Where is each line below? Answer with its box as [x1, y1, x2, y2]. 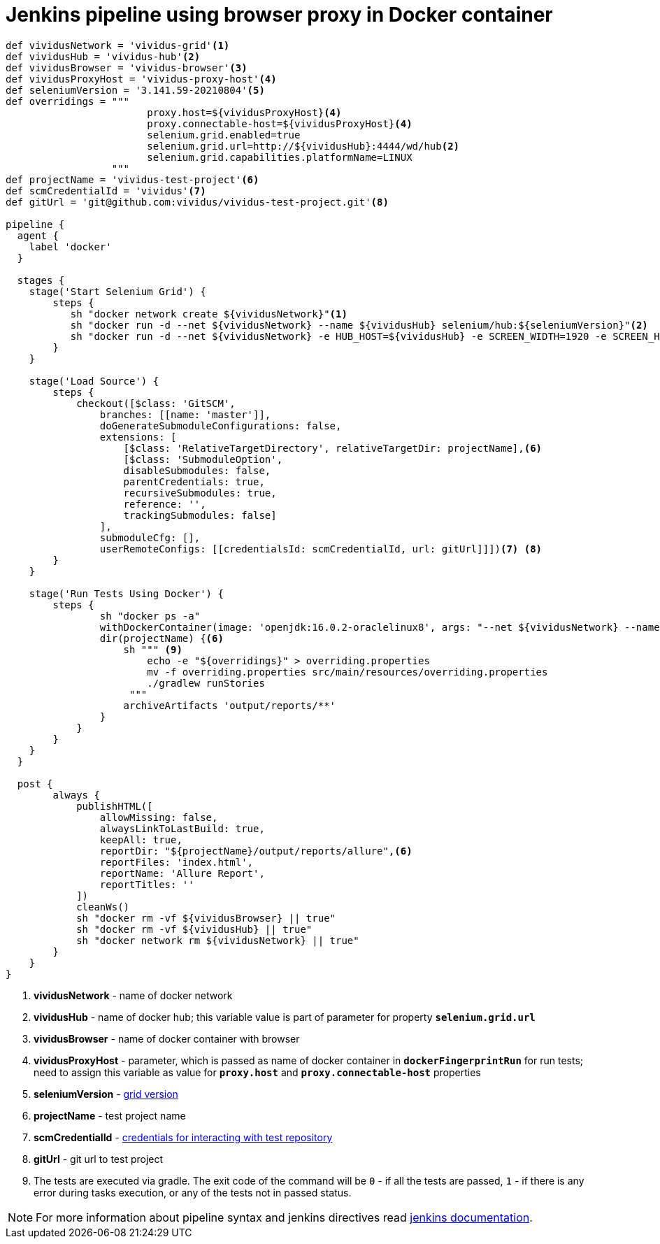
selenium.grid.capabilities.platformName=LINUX [147, 151, 412, 163]
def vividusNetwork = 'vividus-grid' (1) [6, 39, 230, 51]
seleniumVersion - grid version [34, 1087, 178, 1100]
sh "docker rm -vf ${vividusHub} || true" [76, 923, 313, 935]
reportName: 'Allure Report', [99, 867, 265, 879]
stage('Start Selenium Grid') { [29, 285, 206, 297]
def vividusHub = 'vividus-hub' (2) [6, 50, 201, 62]
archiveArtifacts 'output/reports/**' [123, 699, 336, 711]
